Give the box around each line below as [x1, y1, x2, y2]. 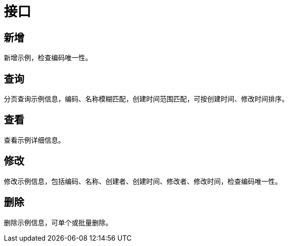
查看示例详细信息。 [4, 135, 65, 144]
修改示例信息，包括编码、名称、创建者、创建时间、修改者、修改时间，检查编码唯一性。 [4, 177, 282, 185]
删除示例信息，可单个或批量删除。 [4, 218, 112, 227]
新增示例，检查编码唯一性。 [4, 53, 92, 62]
